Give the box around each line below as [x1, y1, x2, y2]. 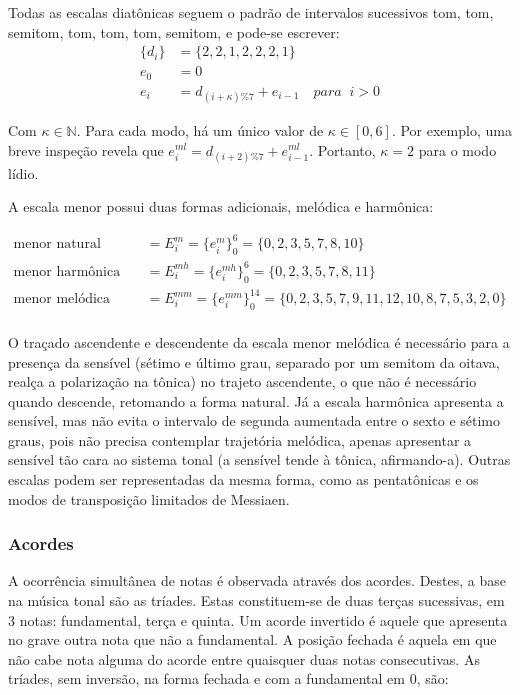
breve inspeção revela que [8, 139, 164, 160]
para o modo [418, 139, 497, 160]
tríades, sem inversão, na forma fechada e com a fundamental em [8, 668, 405, 689]
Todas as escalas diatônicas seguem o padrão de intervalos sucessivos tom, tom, [8, 2, 494, 22]
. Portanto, [309, 139, 376, 160]
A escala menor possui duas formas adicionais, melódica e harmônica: [8, 196, 434, 217]
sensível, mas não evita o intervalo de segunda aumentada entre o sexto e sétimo [8, 410, 501, 431]
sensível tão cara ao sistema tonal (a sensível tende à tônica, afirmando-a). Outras [8, 449, 511, 470]
